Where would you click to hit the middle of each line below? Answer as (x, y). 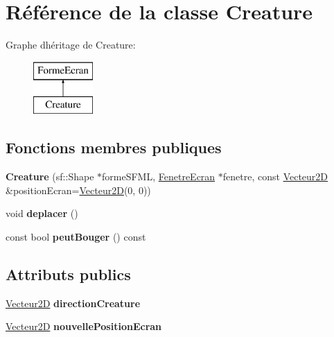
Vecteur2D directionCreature (73, 303)
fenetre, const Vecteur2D (275, 176)
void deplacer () (42, 213)
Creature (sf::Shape (50, 176)
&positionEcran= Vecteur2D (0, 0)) (78, 190)
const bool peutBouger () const (76, 236)
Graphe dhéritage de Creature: (71, 45)
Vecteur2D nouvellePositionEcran (84, 326)
